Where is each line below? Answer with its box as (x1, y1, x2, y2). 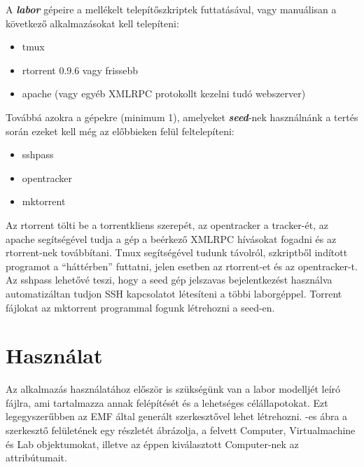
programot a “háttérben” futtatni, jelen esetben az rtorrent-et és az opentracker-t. (6, 258, 358, 273)
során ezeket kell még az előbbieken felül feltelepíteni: (6, 123, 234, 138)
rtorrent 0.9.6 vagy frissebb (22, 62, 139, 77)
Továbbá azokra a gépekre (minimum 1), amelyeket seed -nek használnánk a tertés (6, 109, 358, 124)
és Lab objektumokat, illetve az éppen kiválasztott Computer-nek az (6, 436, 299, 451)
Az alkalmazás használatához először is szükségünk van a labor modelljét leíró (6, 382, 341, 396)
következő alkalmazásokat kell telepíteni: (6, 15, 179, 30)
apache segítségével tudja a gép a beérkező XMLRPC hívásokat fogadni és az (6, 231, 337, 246)
